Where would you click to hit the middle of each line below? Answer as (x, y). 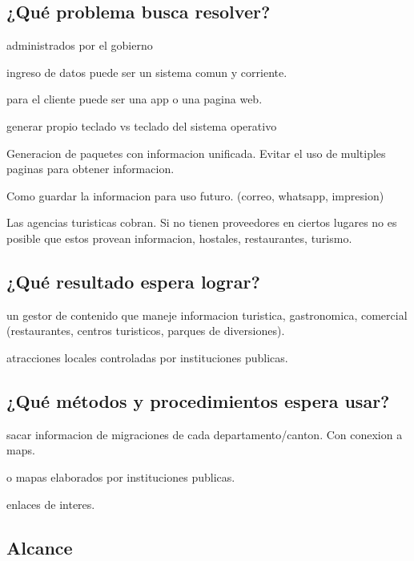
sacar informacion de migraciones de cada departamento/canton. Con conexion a (205, 434)
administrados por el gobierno (80, 45)
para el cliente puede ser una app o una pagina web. (135, 99)
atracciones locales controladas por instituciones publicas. (147, 357)
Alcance (40, 547)
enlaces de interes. (51, 504)
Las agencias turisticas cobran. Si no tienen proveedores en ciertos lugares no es (202, 222)
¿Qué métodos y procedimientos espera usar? (198, 400)
